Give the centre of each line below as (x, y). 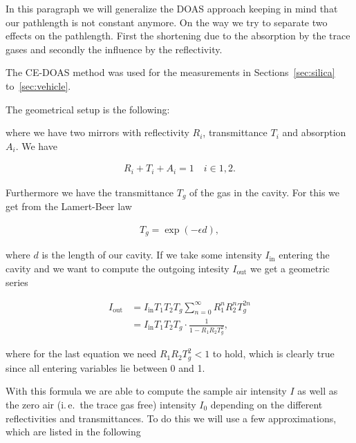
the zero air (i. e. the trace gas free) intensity (101, 404)
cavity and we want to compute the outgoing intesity (118, 268)
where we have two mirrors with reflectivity (97, 132)
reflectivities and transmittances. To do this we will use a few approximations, (171, 418)
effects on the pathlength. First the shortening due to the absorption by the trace (178, 36)
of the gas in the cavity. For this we (265, 192)
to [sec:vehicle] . (38, 85)
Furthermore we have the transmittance (90, 192)
